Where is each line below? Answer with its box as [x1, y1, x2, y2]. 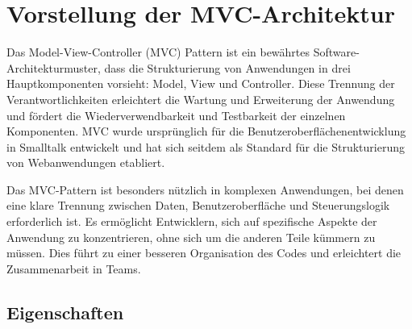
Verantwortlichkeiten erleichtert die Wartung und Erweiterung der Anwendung [6, 90, 395, 107]
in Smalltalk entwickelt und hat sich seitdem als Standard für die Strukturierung [6, 138, 405, 155]
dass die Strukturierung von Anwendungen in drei [104, 59, 351, 76]
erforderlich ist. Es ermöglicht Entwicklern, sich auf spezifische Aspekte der [6, 213, 377, 230]
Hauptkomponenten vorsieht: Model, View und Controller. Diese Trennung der [6, 75, 395, 92]
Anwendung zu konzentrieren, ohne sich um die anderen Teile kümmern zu [6, 228, 376, 245]
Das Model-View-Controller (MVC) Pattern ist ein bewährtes [6, 44, 310, 60]
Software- [313, 44, 360, 60]
